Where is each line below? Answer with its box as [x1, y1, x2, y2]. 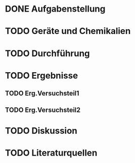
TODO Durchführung [5, 48, 90, 59]
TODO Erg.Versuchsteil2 [5, 106, 81, 114]
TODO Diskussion [5, 125, 77, 136]
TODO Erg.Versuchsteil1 [5, 89, 79, 98]
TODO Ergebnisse [5, 70, 78, 81]
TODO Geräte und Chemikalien [5, 26, 131, 37]
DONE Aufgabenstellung [5, 3, 105, 15]
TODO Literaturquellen [5, 147, 98, 158]
